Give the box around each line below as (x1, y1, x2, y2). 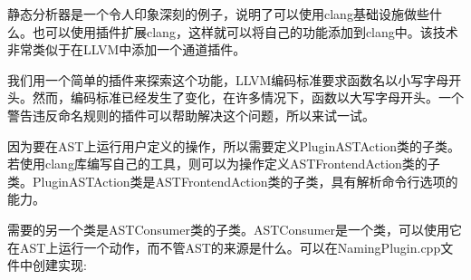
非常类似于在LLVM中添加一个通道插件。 (7, 40, 246, 59)
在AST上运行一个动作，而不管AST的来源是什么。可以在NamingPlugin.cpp (7, 237, 441, 256)
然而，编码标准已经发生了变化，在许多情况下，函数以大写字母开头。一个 (32, 88, 464, 107)
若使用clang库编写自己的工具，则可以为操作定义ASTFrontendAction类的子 (7, 154, 440, 173)
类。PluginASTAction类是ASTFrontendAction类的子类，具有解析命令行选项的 (7, 171, 458, 190)
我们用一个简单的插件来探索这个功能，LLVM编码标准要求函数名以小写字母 (7, 70, 449, 89)
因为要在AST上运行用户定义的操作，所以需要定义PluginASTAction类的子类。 (7, 136, 460, 155)
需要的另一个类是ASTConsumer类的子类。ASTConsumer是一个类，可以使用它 (7, 219, 462, 238)
